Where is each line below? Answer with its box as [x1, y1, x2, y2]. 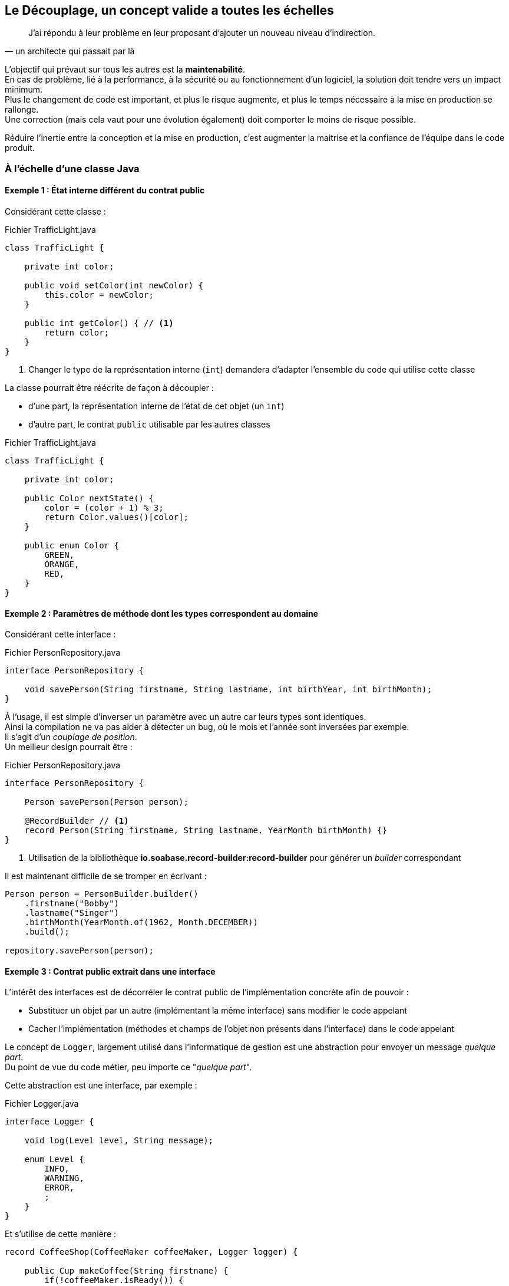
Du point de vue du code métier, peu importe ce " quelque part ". [5, 1062, 252, 1073]
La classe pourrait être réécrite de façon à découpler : [5, 383, 214, 393]
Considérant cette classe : [5, 206, 106, 217]
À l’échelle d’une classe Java [5, 162, 140, 175]
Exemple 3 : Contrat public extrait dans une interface [5, 966, 216, 976]
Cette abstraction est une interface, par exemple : [5, 1080, 197, 1091]
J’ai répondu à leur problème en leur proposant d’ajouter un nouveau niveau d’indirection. [28, 28, 375, 38]
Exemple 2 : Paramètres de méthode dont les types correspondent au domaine [5, 608, 319, 619]
